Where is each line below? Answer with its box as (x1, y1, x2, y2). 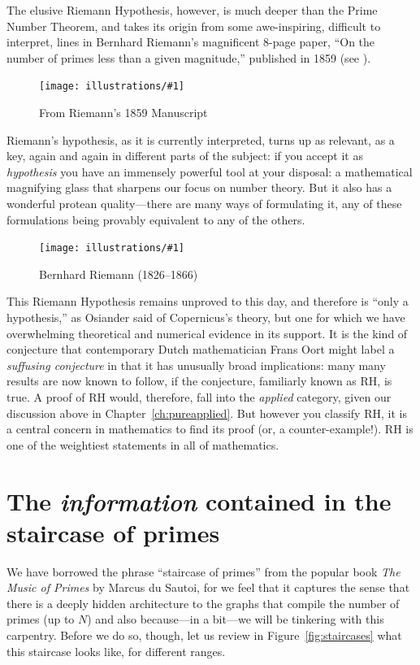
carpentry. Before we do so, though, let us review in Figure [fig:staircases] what (6, 627, 402, 644)
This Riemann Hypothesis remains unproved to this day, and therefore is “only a (6, 293, 409, 310)
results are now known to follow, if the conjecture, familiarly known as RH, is (6, 372, 392, 389)
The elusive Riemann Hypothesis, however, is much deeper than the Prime (6, 2, 378, 18)
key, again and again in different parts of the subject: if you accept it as (6, 147, 363, 164)
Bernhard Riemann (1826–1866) (39, 265, 198, 282)
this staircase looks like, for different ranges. (6, 642, 226, 659)
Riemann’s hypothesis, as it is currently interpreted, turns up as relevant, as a (6, 131, 395, 148)
